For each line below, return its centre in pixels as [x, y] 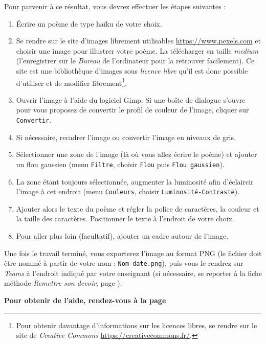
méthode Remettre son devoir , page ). [63, 283]
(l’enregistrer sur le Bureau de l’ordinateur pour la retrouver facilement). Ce [135, 61]
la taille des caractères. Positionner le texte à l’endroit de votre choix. [125, 219]
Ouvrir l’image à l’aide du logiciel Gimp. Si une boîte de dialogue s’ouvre [131, 99]
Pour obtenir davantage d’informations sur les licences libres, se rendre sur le [137, 325]
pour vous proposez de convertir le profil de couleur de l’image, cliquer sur [132, 110]
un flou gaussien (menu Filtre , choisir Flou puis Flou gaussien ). [120, 164]
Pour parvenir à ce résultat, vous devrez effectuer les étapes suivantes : [115, 6]
